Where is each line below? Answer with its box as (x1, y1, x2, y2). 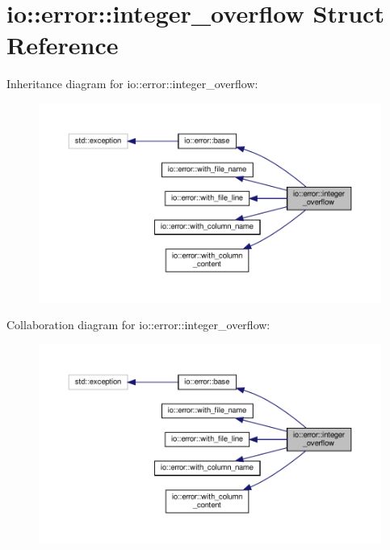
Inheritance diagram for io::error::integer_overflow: (6, 75, 258, 92)
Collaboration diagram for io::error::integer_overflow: (6, 316, 270, 333)
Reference (6, 28, 119, 61)
